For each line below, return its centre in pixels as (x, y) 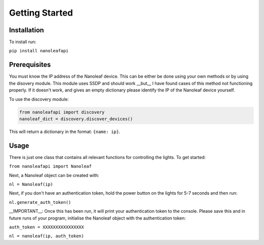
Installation (26, 30)
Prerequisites (30, 65)
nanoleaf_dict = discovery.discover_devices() (76, 119)
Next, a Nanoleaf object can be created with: (54, 175)
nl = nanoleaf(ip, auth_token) (46, 236)
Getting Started (41, 13)
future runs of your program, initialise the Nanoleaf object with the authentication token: (97, 218)
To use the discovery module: (39, 99)
